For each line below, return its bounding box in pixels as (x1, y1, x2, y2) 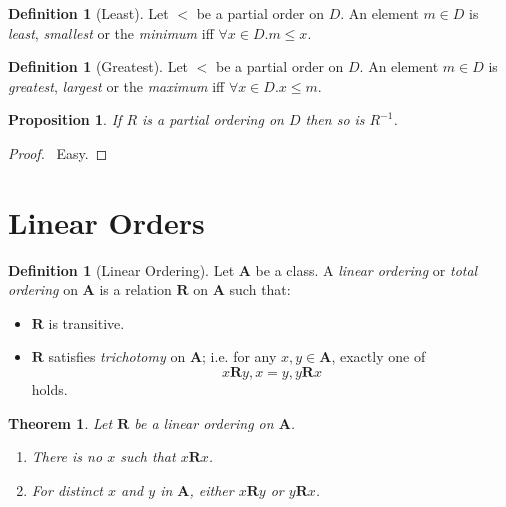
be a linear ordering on (134, 412, 274, 433)
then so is (305, 109, 365, 130)
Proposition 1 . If (8, 109, 122, 130)
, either (189, 479, 234, 500)
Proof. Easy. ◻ (8, 142, 108, 163)
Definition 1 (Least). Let (8, 3, 169, 23)
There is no (31, 446, 103, 467)
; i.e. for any (202, 346, 277, 367)
